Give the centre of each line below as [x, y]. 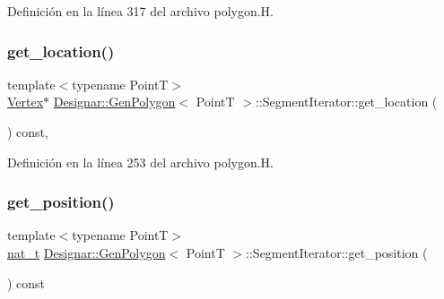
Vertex [26, 102]
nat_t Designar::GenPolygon [87, 252]
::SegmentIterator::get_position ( [337, 252]
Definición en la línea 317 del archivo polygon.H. [140, 11]
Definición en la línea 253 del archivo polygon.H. [140, 162]
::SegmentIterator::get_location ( [346, 102]
